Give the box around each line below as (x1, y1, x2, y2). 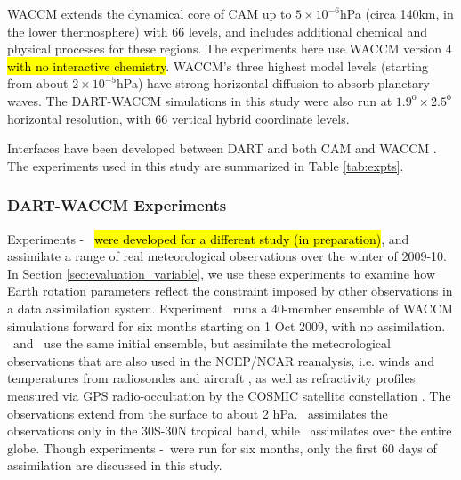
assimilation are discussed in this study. (7, 456, 222, 475)
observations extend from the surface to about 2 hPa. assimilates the (7, 403, 388, 422)
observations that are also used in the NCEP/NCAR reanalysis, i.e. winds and (7, 351, 434, 370)
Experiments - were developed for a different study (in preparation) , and (7, 229, 409, 248)
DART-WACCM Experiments (7, 194, 227, 216)
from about (7, 74, 69, 93)
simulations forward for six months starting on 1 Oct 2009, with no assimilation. (7, 316, 446, 335)
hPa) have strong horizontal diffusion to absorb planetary (117, 74, 430, 93)
